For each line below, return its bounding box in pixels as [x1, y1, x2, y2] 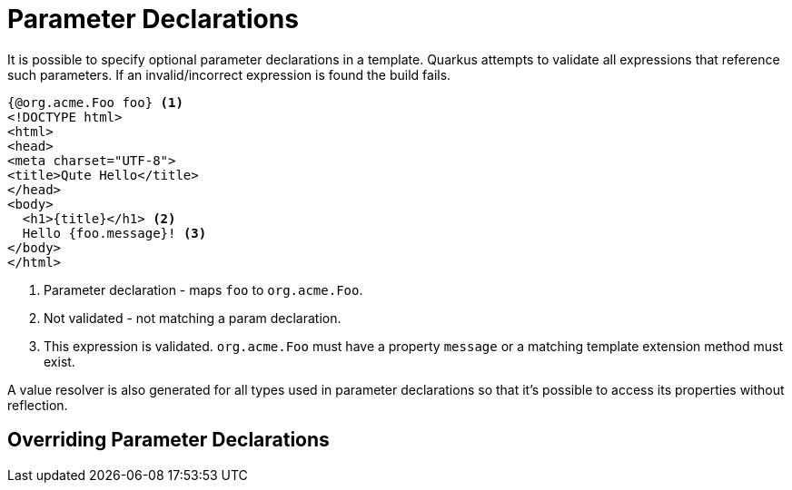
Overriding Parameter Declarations [7, 428, 330, 452]
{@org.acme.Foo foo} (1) [7, 94, 183, 110]
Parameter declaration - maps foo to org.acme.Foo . [44, 281, 363, 298]
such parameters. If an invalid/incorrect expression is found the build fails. [7, 66, 451, 83]
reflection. [7, 397, 68, 413]
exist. [44, 353, 75, 369]
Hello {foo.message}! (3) [22, 225, 207, 240]
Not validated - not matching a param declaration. [44, 309, 342, 326]
